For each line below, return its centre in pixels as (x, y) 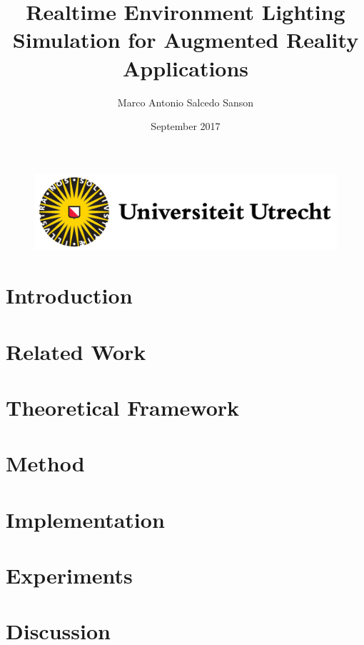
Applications (186, 67)
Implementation (85, 519)
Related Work (76, 351)
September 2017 (186, 126)
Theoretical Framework (123, 407)
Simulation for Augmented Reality (186, 40)
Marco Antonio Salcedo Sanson (186, 102)
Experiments (69, 575)
